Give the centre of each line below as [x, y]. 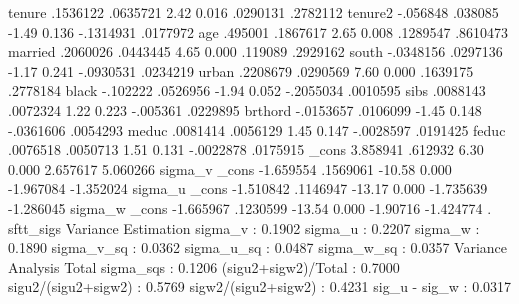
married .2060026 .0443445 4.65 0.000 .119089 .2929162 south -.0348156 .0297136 [255, 51]
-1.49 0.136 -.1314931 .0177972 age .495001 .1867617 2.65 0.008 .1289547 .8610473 [258, 31]
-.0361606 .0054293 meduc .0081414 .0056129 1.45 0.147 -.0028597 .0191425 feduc [257, 129]
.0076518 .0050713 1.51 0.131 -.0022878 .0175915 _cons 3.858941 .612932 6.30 [246, 149]
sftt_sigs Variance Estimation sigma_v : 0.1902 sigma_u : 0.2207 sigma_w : [244, 227]
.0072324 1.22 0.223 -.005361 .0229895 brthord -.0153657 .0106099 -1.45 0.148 [245, 109]
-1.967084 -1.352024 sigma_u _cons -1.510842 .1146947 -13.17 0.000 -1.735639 [248, 188]
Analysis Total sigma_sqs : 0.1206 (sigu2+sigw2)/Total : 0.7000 [204, 266]
